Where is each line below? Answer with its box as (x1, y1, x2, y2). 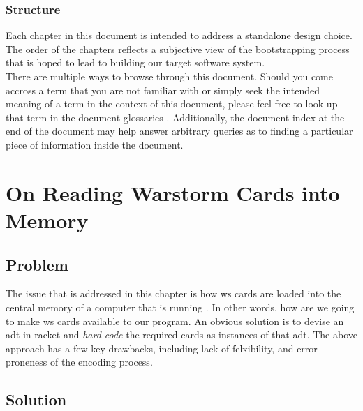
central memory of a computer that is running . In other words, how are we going (6, 299, 355, 314)
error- (297, 341, 321, 355)
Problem (6, 253, 68, 275)
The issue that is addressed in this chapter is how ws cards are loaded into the (6, 286, 341, 301)
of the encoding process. (50, 354, 153, 369)
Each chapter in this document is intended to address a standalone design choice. (6, 28, 353, 43)
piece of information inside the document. (6, 137, 184, 151)
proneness (6, 354, 47, 369)
